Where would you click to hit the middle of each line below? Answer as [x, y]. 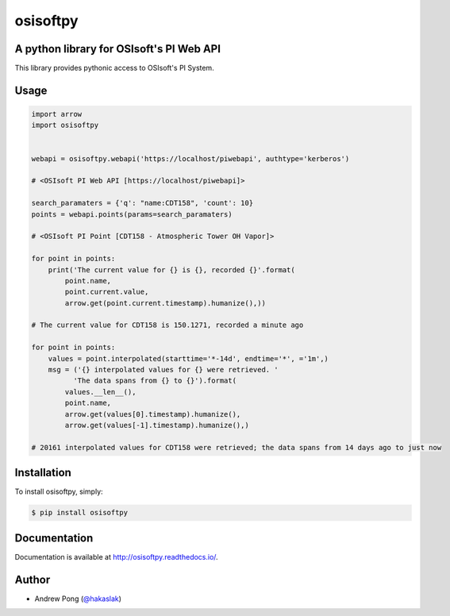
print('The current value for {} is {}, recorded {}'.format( [171, 269]
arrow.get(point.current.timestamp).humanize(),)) [165, 303]
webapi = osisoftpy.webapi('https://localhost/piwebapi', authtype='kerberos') [190, 158]
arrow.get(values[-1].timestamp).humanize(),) [157, 425]
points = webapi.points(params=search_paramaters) [132, 214]
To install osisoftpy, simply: [59, 491]
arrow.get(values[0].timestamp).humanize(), [153, 414]
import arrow [57, 114]
